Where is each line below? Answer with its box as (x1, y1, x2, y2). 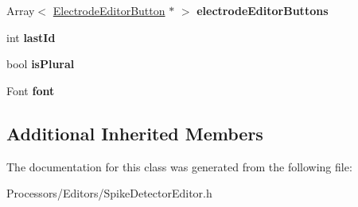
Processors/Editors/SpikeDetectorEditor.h (6, 185, 212, 201)
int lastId (6, 29, 56, 45)
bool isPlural (6, 56, 75, 72)
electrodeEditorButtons (197, 2, 329, 18)
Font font (6, 82, 55, 98)
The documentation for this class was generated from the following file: (6, 158, 352, 174)
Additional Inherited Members (6, 121, 263, 145)
